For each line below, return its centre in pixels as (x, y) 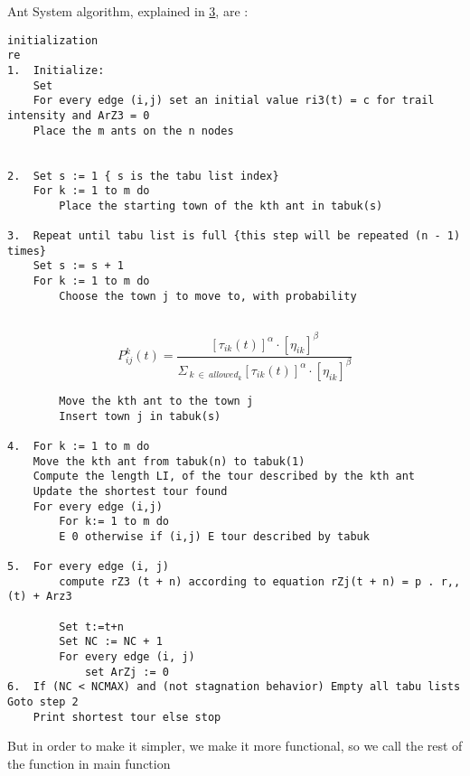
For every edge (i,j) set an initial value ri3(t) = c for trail (234, 101)
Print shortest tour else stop (127, 717)
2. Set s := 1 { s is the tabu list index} (143, 176)
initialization (53, 40)
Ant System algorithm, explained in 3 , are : (128, 11)
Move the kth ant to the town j (156, 401)
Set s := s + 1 (78, 266)
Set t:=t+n (91, 626)
